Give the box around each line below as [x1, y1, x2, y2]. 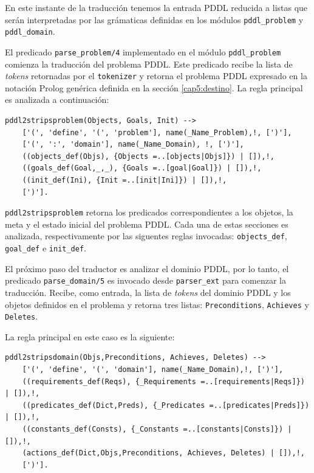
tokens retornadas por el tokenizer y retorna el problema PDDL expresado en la [5, 69, 307, 82]
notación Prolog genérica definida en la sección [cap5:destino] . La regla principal [5, 81, 303, 94]
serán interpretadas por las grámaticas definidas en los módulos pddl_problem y [5, 13, 304, 26]
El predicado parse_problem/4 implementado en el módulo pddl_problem [5, 45, 281, 58]
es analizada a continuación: [5, 93, 109, 106]
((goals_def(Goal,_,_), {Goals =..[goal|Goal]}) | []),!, [22, 164, 262, 173]
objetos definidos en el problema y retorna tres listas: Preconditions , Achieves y [5, 298, 309, 310]
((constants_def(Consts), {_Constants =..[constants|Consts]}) [22, 425, 284, 434]
